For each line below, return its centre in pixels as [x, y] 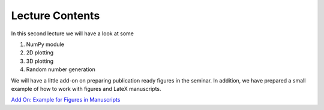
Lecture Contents [55, 16]
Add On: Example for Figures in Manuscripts [66, 100]
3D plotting [40, 61]
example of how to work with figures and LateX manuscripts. [86, 88]
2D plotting [40, 53]
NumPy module [45, 44]
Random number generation [61, 69]
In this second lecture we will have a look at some [73, 33]
